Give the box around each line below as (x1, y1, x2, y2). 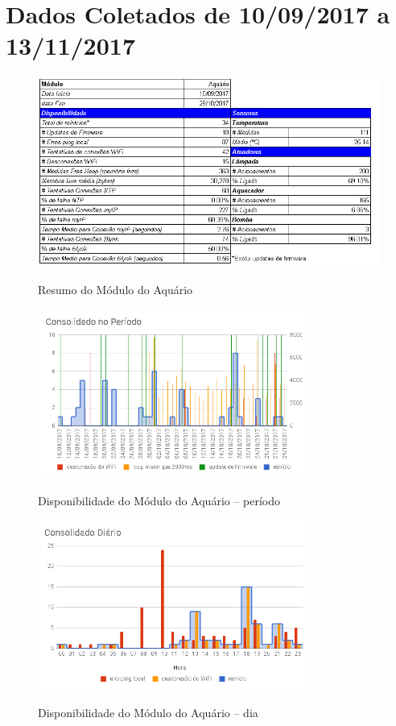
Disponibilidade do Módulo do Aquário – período (38, 492, 281, 508)
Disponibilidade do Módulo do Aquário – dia (38, 703, 258, 720)
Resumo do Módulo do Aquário (38, 281, 193, 298)
